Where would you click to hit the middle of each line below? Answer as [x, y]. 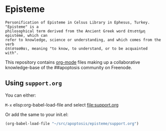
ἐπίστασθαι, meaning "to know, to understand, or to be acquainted [77, 48]
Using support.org [34, 83]
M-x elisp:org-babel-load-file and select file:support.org [62, 105]
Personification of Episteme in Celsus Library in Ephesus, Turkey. [78, 22]
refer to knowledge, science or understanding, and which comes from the [83, 40]
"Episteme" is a [22, 27]
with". [12, 53]
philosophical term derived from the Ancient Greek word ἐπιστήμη [75, 31]
